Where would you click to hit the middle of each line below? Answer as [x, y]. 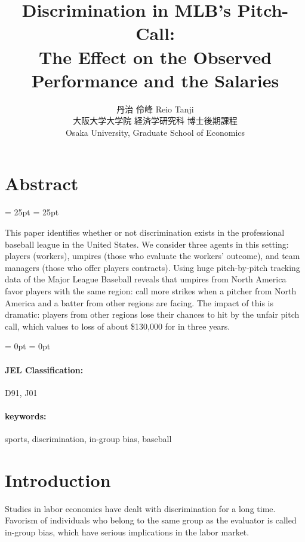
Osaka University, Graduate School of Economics [155, 132]
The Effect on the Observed [155, 57]
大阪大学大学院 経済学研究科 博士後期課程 [155, 121]
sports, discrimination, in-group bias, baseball [88, 439]
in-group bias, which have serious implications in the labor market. [127, 532]
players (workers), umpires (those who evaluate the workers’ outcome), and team [152, 256]
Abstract [42, 183]
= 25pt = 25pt [32, 212]
